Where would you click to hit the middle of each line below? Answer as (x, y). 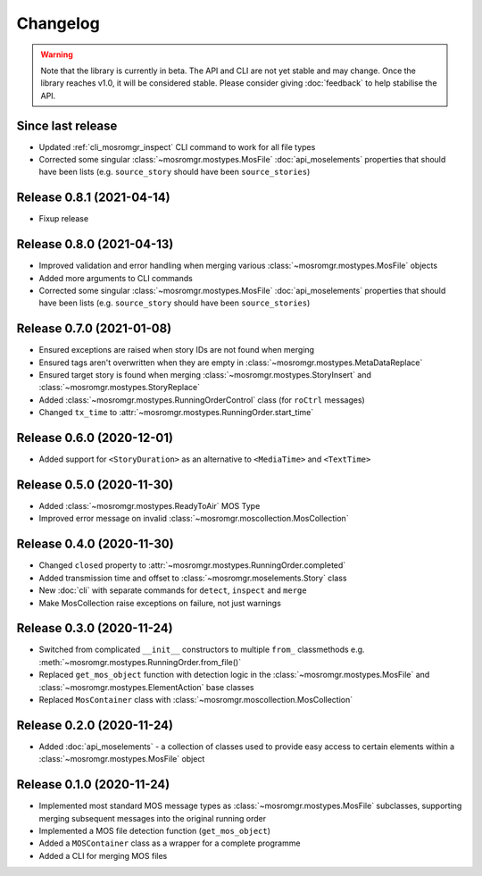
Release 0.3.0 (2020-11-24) (95, 628)
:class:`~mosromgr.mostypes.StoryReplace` (120, 388)
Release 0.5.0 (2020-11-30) (95, 484)
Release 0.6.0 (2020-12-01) (95, 438)
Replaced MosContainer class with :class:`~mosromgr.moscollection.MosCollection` (196, 700)
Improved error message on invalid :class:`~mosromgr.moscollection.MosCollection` (194, 519)
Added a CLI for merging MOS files (103, 855)
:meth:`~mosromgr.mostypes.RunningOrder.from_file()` (140, 662)
